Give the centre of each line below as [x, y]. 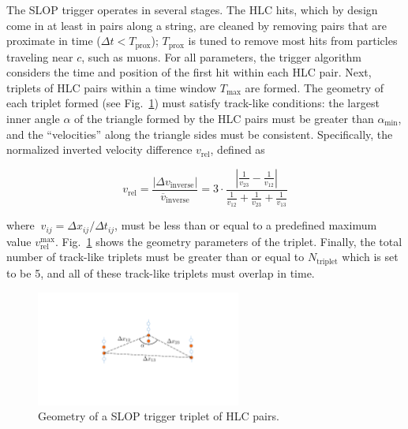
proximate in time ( [54, 41]
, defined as [238, 149]
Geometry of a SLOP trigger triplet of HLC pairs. [159, 416]
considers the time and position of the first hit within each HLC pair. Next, [189, 72]
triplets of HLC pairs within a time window [112, 87]
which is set [370, 257]
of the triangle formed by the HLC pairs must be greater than [224, 119]
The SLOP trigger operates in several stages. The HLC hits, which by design [192, 9]
